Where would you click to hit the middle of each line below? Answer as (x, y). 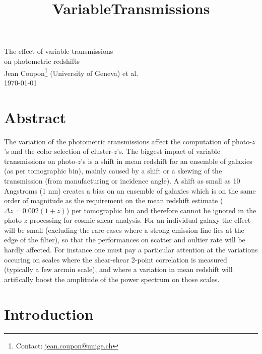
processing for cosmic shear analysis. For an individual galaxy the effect (140, 220)
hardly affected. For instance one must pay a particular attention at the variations (131, 250)
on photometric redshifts (42, 61)
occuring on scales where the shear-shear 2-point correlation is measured (116, 259)
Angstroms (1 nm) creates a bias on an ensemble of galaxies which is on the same (130, 190)
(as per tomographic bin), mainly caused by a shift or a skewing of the (113, 171)
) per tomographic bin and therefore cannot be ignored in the (161, 210)
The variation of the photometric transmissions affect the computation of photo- (128, 141)
